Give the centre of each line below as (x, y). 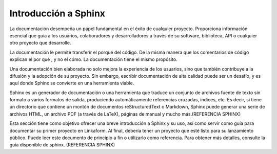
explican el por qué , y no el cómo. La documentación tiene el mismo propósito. (93, 59)
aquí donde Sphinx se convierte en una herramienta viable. (72, 83)
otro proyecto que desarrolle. (40, 43)
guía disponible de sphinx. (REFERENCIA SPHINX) (62, 145)
